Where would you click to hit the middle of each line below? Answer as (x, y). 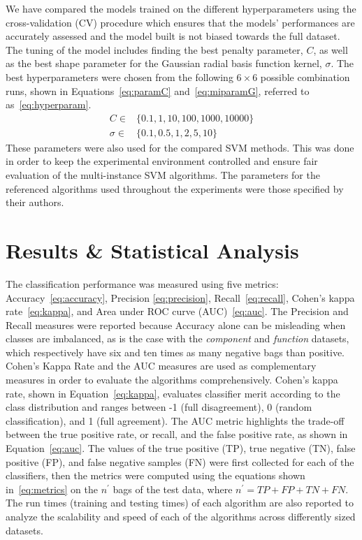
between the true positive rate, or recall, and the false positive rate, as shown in (177, 434)
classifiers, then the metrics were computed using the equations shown (155, 475)
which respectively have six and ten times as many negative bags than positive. (175, 352)
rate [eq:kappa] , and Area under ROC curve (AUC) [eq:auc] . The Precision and (177, 311)
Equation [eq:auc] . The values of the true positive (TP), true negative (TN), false (181, 448)
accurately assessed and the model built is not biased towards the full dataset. (173, 36)
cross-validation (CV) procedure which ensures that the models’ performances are (180, 22)
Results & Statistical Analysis (152, 250)
